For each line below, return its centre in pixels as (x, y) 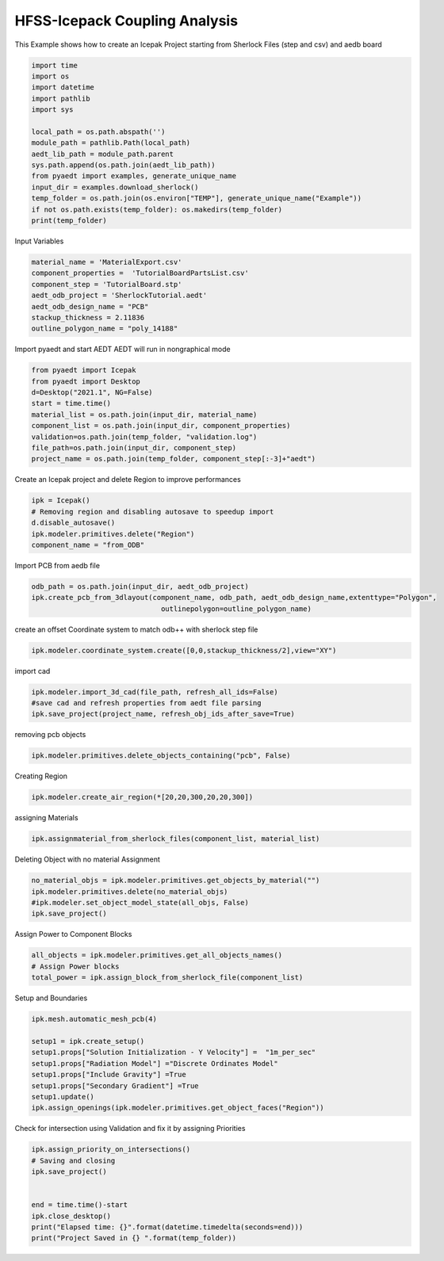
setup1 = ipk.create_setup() (88, 1041)
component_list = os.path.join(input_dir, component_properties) (161, 426)
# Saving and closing (73, 1160)
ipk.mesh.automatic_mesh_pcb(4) (94, 1019)
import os (50, 76)
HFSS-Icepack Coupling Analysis (126, 21)
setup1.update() (63, 1097)
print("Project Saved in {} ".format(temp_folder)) (134, 1238)
